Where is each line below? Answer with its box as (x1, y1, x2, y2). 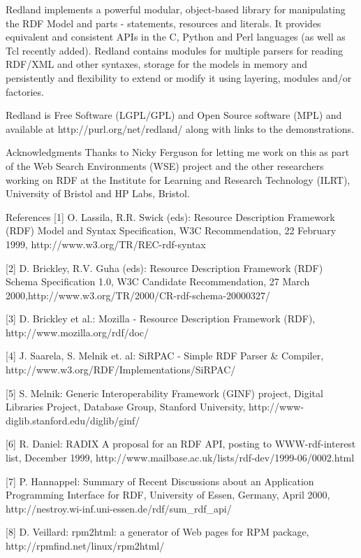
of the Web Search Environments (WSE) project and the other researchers (6, 158, 324, 173)
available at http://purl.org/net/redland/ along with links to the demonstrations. (6, 121, 355, 136)
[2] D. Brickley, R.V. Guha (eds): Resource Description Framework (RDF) (6, 260, 323, 275)
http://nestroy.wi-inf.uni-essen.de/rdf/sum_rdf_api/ (6, 501, 232, 515)
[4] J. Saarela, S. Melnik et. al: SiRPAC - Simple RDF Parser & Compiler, (6, 348, 324, 363)
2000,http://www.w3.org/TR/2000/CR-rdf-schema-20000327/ (6, 287, 270, 302)
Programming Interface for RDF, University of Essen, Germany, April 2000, (6, 487, 330, 502)
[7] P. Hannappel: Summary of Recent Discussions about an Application (6, 473, 314, 488)
